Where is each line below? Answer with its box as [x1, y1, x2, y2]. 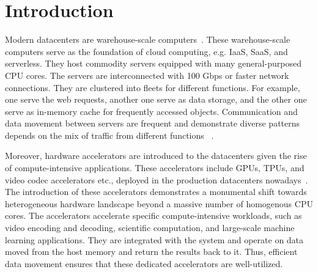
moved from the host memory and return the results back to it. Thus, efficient [5, 245, 298, 258]
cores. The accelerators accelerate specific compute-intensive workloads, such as [5, 209, 302, 222]
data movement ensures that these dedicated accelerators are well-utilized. [5, 257, 283, 270]
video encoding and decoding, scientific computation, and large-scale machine [5, 221, 295, 234]
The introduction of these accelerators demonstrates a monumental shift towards [5, 185, 307, 198]
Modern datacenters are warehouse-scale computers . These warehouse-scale [5, 33, 290, 46]
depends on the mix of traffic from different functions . [5, 128, 214, 141]
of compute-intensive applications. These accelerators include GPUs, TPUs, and [5, 161, 305, 174]
